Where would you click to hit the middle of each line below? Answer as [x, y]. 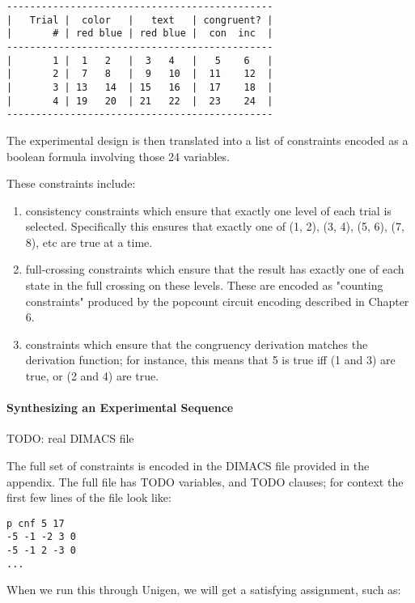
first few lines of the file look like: [89, 497]
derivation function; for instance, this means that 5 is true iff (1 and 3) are [210, 360]
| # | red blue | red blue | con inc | [140, 34]
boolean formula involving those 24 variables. [118, 156]
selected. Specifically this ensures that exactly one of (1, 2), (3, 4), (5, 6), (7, [215, 226]
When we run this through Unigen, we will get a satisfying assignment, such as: [204, 590]
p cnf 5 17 [36, 523]
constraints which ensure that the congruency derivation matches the [197, 344]
